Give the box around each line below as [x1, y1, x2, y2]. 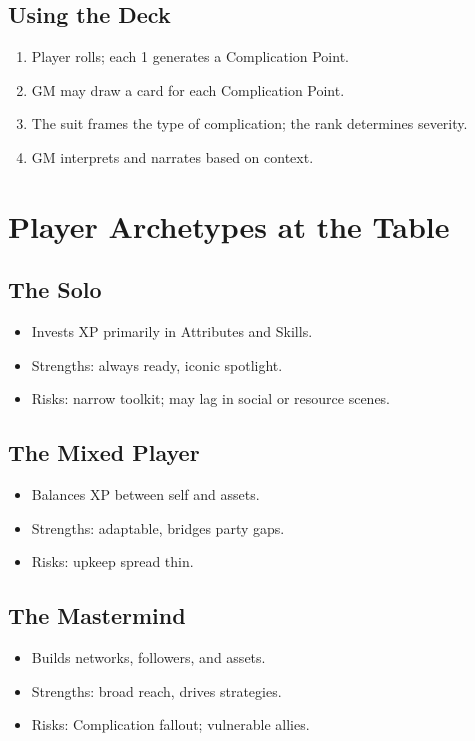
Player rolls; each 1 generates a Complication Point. [31, 46, 349, 67]
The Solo [8, 274, 102, 305]
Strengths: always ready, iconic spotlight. [31, 354, 283, 375]
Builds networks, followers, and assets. [31, 647, 266, 668]
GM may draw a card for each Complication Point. [31, 79, 345, 100]
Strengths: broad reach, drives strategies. [31, 680, 282, 701]
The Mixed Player [8, 437, 200, 468]
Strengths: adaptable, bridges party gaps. [31, 517, 285, 538]
